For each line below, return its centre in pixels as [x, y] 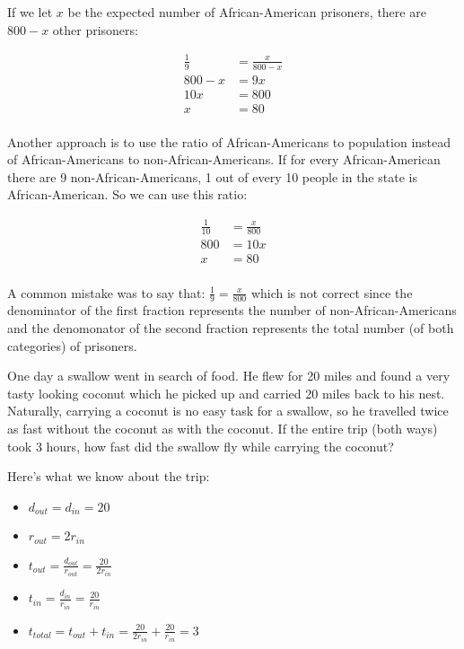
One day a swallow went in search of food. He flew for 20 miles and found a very [229, 376]
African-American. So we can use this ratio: [127, 194]
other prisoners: [95, 29]
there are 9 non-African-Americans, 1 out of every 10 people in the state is [212, 176]
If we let [30, 12]
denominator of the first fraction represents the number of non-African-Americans [232, 310]
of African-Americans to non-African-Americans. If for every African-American [224, 159]
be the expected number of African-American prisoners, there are [247, 12]
